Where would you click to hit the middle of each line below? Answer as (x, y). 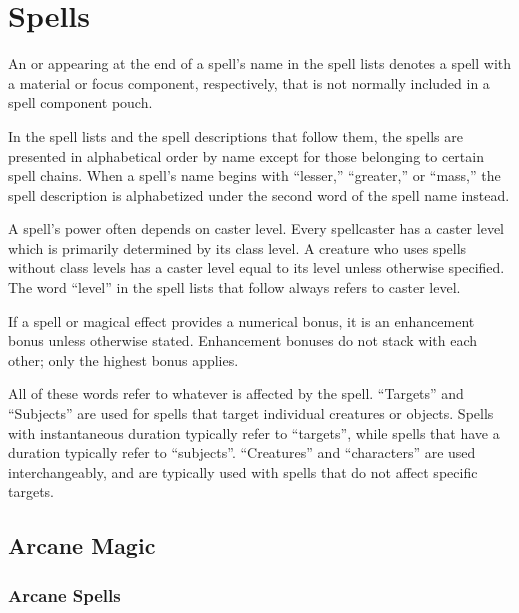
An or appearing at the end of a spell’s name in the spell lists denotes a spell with (260, 63)
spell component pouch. (80, 102)
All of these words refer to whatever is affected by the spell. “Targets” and (236, 393)
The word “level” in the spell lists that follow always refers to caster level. (234, 287)
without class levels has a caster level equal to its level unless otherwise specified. (256, 267)
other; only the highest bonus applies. (123, 359)
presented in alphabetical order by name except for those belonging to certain (246, 155)
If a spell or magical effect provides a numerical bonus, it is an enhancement (241, 320)
